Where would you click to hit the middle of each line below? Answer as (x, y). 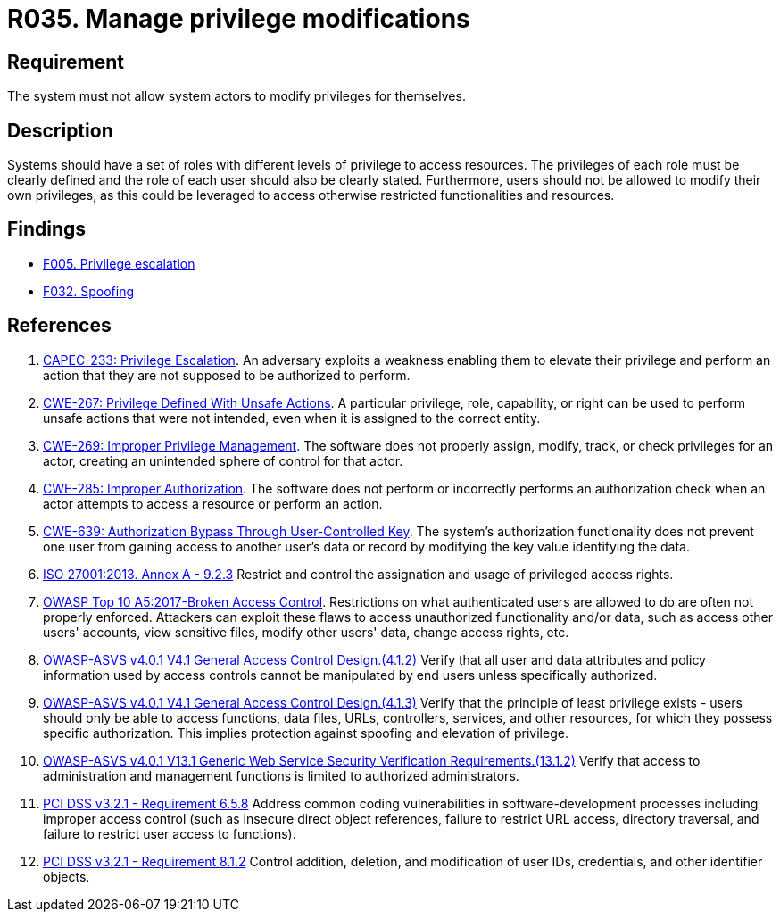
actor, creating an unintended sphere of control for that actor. (223, 460)
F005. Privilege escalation (119, 263)
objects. (66, 876)
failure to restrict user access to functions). (170, 833)
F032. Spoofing (89, 291)
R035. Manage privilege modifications (239, 19)
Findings (47, 229)
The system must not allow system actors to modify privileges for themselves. (236, 96)
